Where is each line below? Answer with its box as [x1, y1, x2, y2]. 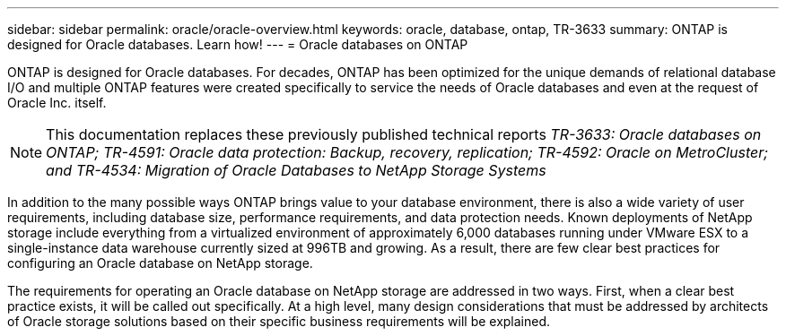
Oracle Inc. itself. [7, 95, 107, 110]
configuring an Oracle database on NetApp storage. [7, 255, 313, 271]
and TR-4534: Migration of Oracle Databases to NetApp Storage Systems [46, 161, 546, 179]
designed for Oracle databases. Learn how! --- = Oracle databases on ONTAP [7, 37, 468, 52]
